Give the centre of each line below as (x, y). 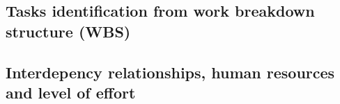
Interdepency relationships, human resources (170, 72)
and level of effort (71, 92)
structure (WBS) (68, 31)
